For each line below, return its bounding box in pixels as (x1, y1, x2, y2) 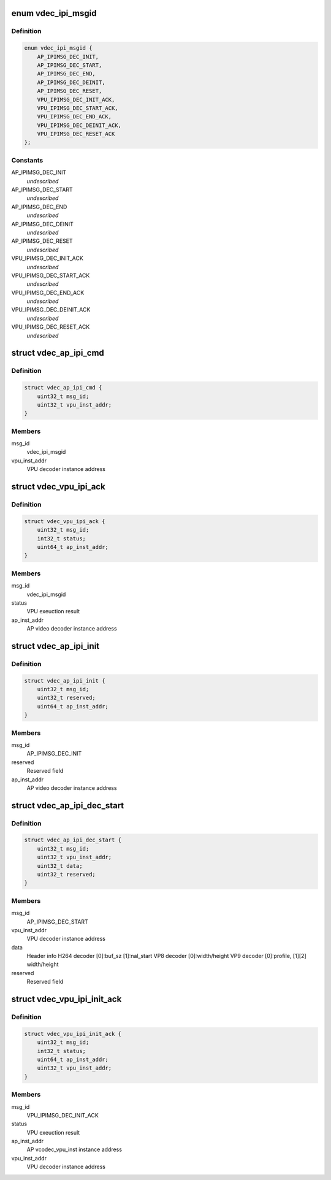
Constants (11, 156, 44, 164)
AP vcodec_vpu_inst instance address (26, 1146, 123, 1153)
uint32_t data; (37, 862, 83, 869)
